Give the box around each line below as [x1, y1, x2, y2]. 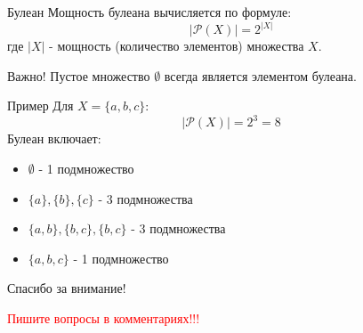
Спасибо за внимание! [7, 279, 126, 297]
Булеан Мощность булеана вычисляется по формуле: [7, 3, 292, 20]
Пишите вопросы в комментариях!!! [7, 308, 200, 327]
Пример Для [7, 96, 74, 115]
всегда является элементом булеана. [164, 66, 357, 85]
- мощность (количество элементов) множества [49, 37, 304, 55]
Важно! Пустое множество [7, 66, 150, 85]
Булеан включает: [7, 129, 101, 148]
